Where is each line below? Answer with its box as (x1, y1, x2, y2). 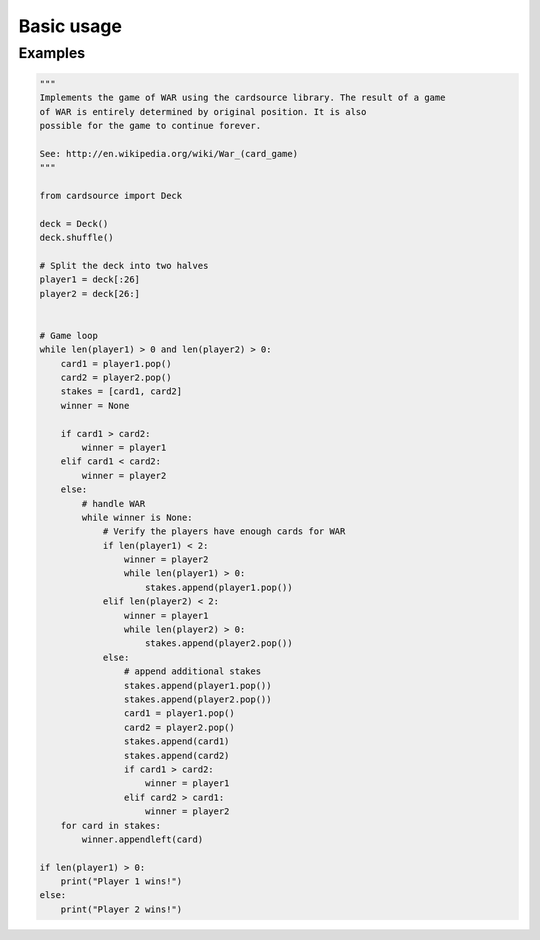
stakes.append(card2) (123, 750, 230, 761)
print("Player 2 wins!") (60, 903, 183, 915)
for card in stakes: (60, 820, 162, 831)
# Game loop (39, 330, 99, 341)
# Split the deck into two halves (39, 260, 209, 271)
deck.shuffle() (39, 232, 114, 244)
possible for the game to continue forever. (39, 120, 262, 131)
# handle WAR (81, 498, 146, 509)
